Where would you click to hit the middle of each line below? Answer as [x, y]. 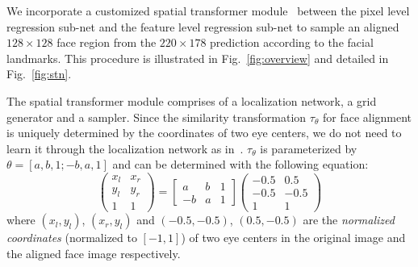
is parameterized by [309, 148]
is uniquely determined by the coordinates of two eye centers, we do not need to [204, 133]
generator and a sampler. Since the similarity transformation [157, 117]
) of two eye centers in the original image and [293, 238]
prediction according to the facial [292, 42]
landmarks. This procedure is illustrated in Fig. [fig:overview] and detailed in [198, 58]
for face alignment [367, 117]
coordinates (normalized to [72, 238]
